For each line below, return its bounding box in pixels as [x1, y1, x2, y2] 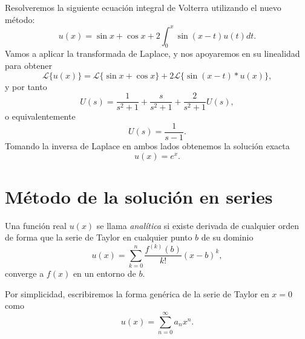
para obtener [5, 59, 52, 72]
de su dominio [201, 231, 254, 244]
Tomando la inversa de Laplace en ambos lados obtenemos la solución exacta [5, 139, 290, 152]
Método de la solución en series [5, 184, 273, 208]
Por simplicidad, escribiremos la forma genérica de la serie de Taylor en [5, 287, 269, 300]
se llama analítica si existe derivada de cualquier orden [96, 219, 299, 231]
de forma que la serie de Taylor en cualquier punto [5, 231, 192, 244]
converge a [5, 267, 44, 280]
